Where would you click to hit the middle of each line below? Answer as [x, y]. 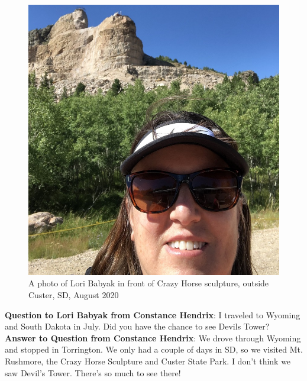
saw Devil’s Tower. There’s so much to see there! [93, 372]
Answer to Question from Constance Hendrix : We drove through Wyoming [153, 338]
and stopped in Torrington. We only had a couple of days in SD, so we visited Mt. [154, 349]
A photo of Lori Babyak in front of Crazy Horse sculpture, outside [149, 283]
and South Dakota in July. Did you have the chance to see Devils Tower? [137, 326]
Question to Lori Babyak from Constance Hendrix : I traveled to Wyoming [153, 314]
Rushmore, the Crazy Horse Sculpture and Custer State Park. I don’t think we [148, 361]
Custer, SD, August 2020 [74, 295]
